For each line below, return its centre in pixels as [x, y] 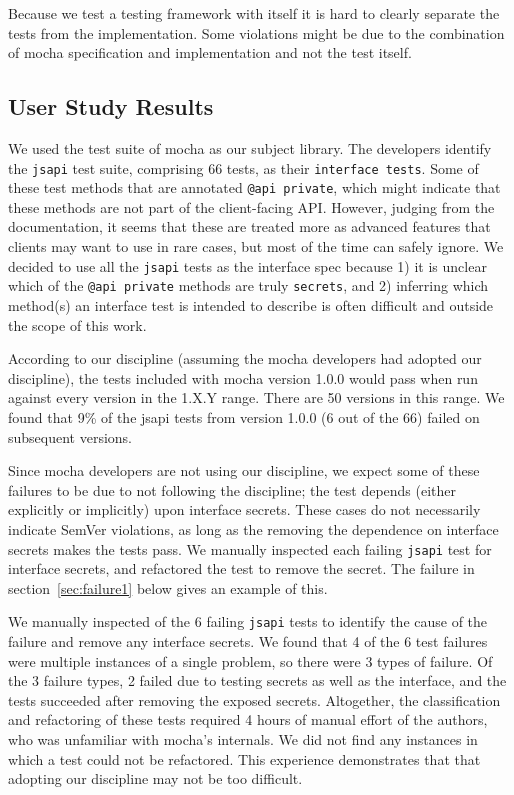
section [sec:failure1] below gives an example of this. [168, 587]
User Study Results [111, 106]
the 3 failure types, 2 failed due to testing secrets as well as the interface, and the [257, 680]
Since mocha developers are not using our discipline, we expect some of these [244, 470]
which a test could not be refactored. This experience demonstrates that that [244, 758]
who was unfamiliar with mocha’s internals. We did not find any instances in [243, 738]
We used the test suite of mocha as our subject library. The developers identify [250, 147]
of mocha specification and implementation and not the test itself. [210, 52]
